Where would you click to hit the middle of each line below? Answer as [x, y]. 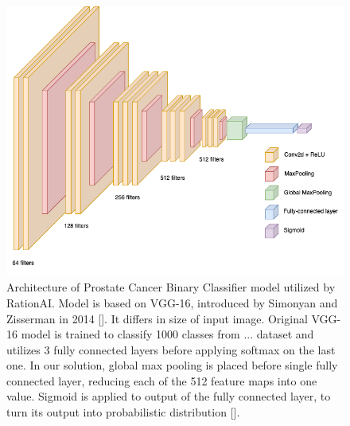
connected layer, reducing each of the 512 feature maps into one [162, 380]
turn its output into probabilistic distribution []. [123, 412]
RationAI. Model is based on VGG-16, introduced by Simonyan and [172, 302]
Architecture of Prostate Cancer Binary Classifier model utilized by [171, 287]
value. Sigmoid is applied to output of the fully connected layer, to [169, 396]
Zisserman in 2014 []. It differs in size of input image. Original [157, 318]
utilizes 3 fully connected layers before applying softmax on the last [171, 349]
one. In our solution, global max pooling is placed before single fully [172, 365]
